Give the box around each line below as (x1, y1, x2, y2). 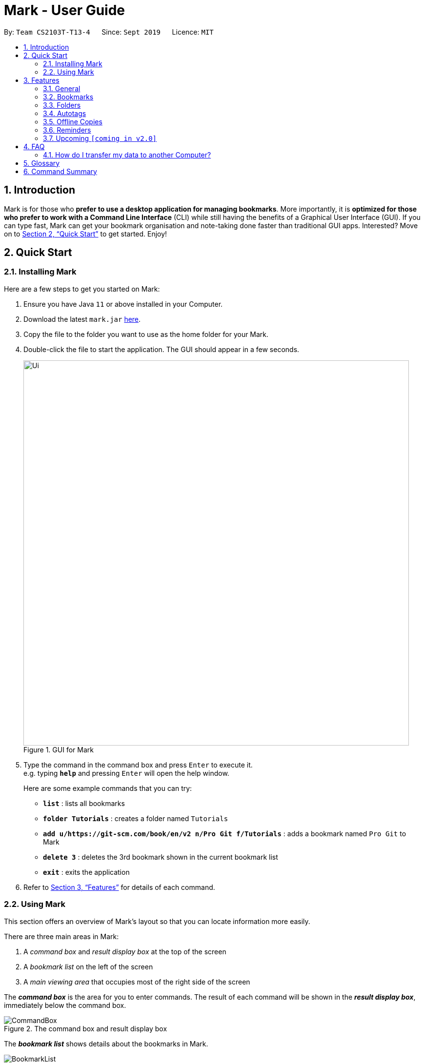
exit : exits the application (43, 867, 130, 876)
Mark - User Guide (4, 2, 125, 19)
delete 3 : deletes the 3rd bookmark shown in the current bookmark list (43, 852, 278, 861)
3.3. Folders (43, 100, 81, 109)
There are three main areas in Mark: (4, 932, 119, 941)
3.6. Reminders (43, 125, 91, 134)
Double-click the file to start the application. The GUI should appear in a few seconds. (23, 345, 300, 354)
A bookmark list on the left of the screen (23, 962, 153, 971)
